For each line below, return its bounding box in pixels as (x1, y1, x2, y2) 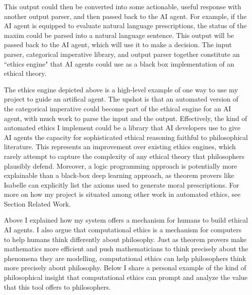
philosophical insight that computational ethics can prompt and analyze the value (4, 272, 248, 282)
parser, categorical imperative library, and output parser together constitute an (4, 49, 240, 59)
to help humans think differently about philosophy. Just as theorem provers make (4, 234, 247, 244)
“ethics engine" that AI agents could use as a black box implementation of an (4, 58, 234, 69)
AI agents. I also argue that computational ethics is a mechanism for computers (4, 225, 242, 235)
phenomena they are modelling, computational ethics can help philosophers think (4, 253, 246, 263)
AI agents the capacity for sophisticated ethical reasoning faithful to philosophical (4, 132, 248, 142)
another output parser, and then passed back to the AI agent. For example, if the (4, 11, 247, 21)
